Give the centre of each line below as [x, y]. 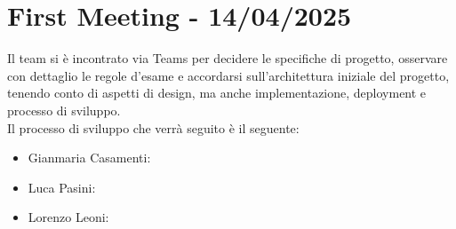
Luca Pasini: [62, 187]
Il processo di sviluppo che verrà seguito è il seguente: [153, 127]
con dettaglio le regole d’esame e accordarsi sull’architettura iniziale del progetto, [228, 75]
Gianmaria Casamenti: [89, 158]
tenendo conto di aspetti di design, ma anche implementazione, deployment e [217, 93]
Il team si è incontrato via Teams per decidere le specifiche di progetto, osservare [228, 58]
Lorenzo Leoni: [68, 217]
